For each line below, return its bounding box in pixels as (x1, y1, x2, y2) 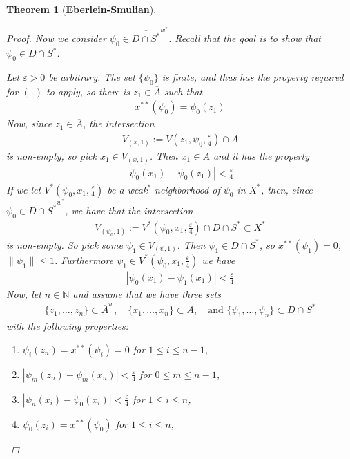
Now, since (6, 116, 52, 131)
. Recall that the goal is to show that (168, 31, 321, 46)
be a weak (107, 182, 148, 196)
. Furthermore (54, 252, 114, 267)
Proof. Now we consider (6, 31, 106, 46)
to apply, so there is (46, 84, 130, 98)
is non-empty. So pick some (6, 237, 123, 252)
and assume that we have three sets (72, 286, 221, 301)
